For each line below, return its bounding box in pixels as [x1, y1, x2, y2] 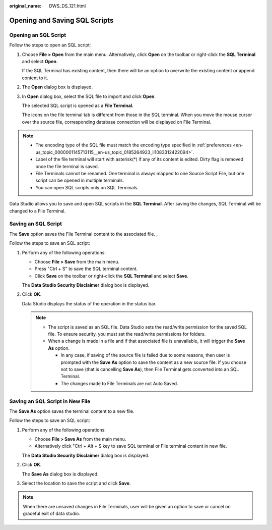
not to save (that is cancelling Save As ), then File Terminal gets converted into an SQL [60, 366, 239, 372]
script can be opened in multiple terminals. [35, 177, 124, 184]
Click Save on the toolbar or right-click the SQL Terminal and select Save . [34, 273, 189, 279]
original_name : [9, 3, 42, 9]
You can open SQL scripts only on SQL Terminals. [35, 184, 139, 190]
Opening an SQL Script [9, 31, 66, 38]
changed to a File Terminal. [9, 207, 66, 214]
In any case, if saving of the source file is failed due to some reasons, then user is [60, 352, 230, 358]
